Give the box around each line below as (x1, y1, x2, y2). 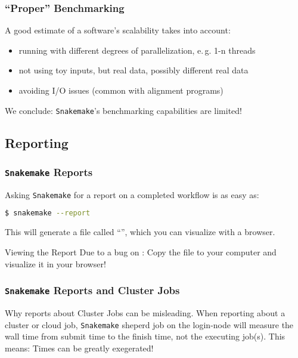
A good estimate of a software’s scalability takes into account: (5, 24, 231, 36)
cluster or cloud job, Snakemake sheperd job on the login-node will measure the (5, 318, 294, 331)
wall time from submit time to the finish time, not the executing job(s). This (5, 330, 285, 342)
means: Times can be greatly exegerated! (5, 341, 154, 354)
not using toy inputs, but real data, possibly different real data (18, 64, 249, 76)
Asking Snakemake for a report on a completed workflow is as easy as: (5, 188, 259, 200)
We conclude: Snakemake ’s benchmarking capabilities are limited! (5, 104, 242, 116)
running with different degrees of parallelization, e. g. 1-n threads (18, 44, 256, 56)
